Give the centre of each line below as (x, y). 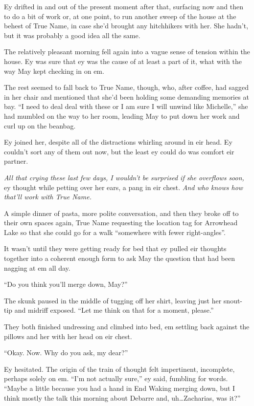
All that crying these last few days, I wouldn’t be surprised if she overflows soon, (124, 177)
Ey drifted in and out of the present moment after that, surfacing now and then (124, 6)
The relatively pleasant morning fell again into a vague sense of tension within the (127, 52)
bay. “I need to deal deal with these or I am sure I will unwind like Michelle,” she (126, 106)
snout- (233, 300)
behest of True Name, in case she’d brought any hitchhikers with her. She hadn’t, (126, 26)
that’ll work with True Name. (48, 197)
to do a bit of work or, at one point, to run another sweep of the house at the (120, 16)
